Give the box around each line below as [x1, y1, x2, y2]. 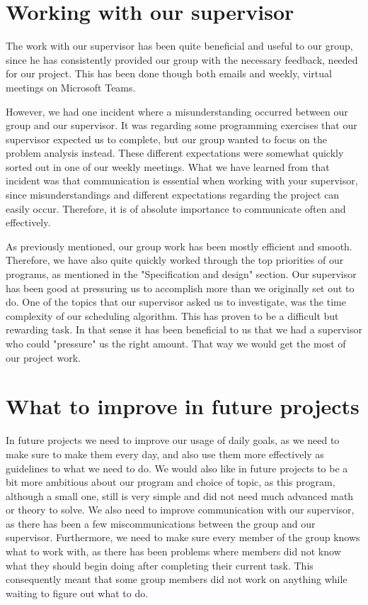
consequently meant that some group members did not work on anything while [6, 572, 347, 587]
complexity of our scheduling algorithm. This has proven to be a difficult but [6, 308, 339, 323]
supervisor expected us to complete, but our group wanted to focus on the [6, 131, 327, 146]
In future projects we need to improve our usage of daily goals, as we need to [6, 433, 340, 448]
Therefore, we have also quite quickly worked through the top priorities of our [6, 252, 344, 267]
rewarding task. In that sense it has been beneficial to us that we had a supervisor [6, 322, 362, 337]
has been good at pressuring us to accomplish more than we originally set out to [6, 280, 355, 295]
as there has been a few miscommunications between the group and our [6, 516, 316, 531]
